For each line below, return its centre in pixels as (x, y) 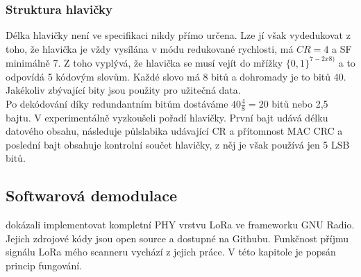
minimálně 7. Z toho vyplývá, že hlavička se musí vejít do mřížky (144, 62)
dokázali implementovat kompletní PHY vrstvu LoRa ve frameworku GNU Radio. (180, 225)
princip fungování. (44, 265)
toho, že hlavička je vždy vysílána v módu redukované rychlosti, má (150, 48)
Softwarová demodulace (92, 195)
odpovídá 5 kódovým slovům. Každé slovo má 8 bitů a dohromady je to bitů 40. (176, 76)
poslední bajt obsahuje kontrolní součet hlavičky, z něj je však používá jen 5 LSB (178, 144)
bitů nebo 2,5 (300, 103)
